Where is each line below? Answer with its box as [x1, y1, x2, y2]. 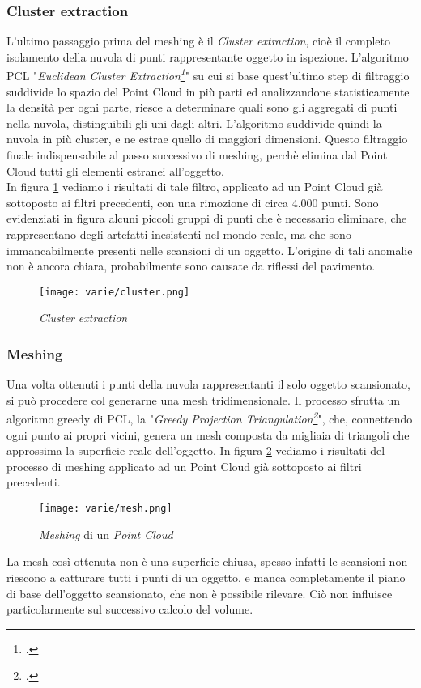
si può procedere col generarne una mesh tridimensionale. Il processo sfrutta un [6, 391, 401, 408]
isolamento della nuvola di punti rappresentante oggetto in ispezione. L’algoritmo [6, 48, 409, 65]
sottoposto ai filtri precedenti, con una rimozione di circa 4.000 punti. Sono [6, 193, 379, 210]
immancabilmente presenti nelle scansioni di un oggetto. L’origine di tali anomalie [6, 241, 413, 258]
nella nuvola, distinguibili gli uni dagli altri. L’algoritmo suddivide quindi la [6, 114, 382, 131]
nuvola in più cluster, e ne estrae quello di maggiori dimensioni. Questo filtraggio [6, 130, 408, 147]
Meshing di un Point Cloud [39, 525, 173, 542]
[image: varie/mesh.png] [39, 503, 172, 515]
